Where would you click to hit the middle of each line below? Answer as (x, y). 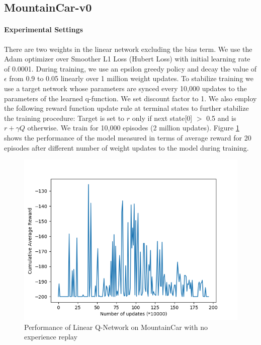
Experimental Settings (43, 29)
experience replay (51, 337)
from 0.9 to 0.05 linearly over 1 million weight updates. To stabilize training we (131, 78)
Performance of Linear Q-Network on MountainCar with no (116, 327)
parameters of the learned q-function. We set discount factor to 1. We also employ (130, 98)
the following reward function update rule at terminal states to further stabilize (126, 108)
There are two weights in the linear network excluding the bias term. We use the (128, 49)
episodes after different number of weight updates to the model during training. (126, 147)
